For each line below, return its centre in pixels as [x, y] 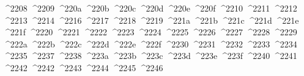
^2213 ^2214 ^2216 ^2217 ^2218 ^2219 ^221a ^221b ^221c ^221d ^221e [151, 20]
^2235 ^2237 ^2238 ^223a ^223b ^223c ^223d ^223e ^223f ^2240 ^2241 [150, 56]
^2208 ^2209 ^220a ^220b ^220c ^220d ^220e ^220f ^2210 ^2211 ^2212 [150, 8]
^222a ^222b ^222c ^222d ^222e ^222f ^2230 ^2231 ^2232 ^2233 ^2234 [150, 43]
